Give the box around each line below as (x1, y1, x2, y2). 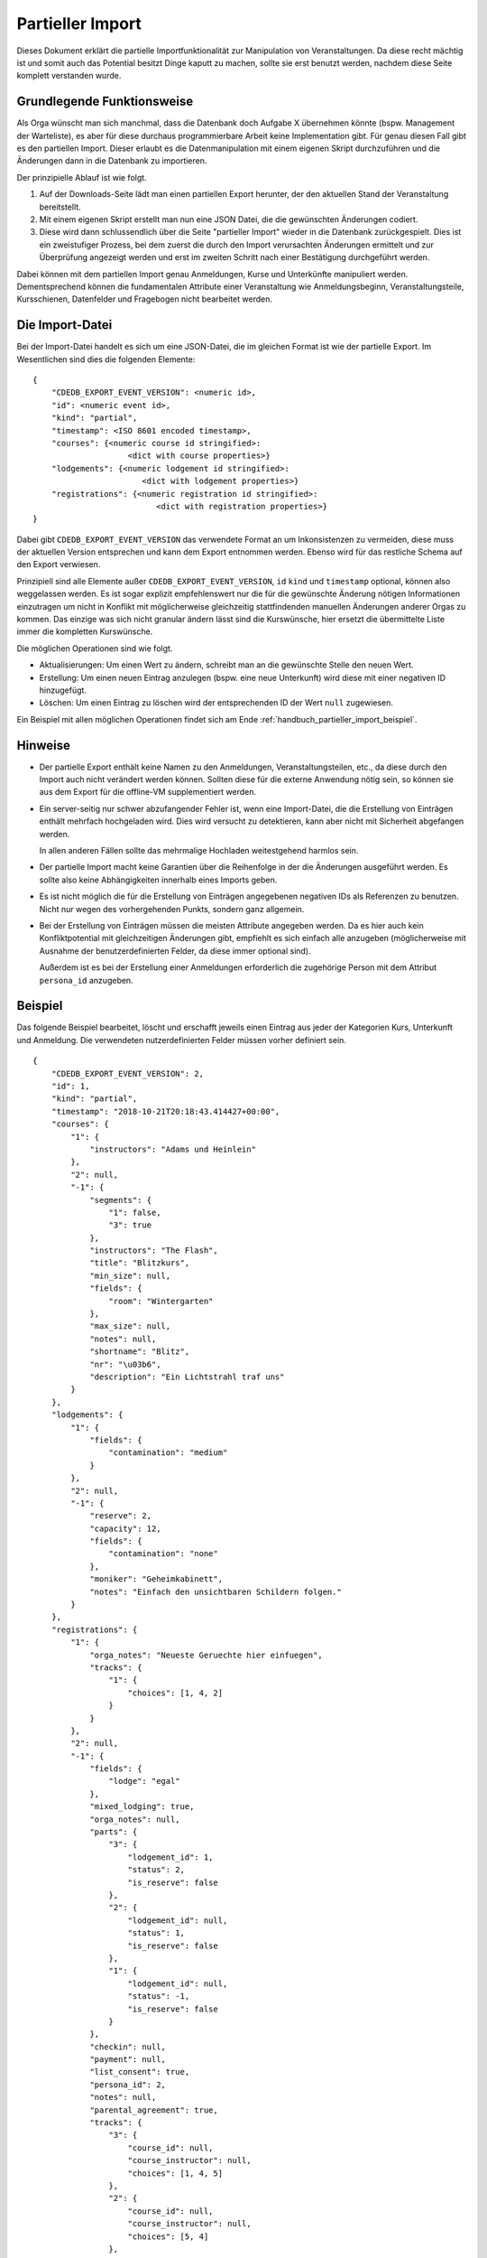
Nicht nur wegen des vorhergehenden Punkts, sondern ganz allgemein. (39, 903, 305, 914)
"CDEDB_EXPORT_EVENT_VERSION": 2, (51, 1068, 205, 1078)
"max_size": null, (89, 1321, 171, 1331)
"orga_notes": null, (89, 1814, 180, 1824)
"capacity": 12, (89, 1523, 161, 1534)
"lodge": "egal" (108, 1776, 180, 1787)
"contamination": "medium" (108, 1448, 228, 1458)
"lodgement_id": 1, (127, 1852, 214, 1862)
